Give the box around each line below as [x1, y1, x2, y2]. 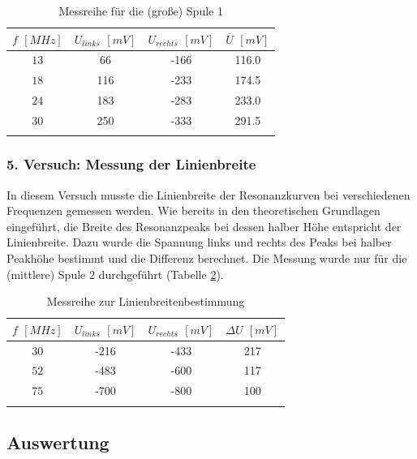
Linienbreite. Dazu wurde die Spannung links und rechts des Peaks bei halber [6, 234, 392, 251]
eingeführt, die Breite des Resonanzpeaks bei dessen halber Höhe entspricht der [6, 217, 402, 234]
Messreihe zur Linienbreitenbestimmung [46, 293, 245, 310]
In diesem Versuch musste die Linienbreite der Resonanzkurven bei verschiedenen [6, 186, 411, 203]
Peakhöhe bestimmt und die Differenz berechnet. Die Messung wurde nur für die [6, 249, 407, 266]
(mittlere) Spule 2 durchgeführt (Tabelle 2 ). [6, 265, 224, 282]
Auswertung [6, 429, 110, 454]
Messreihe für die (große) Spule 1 [58, 2, 223, 19]
